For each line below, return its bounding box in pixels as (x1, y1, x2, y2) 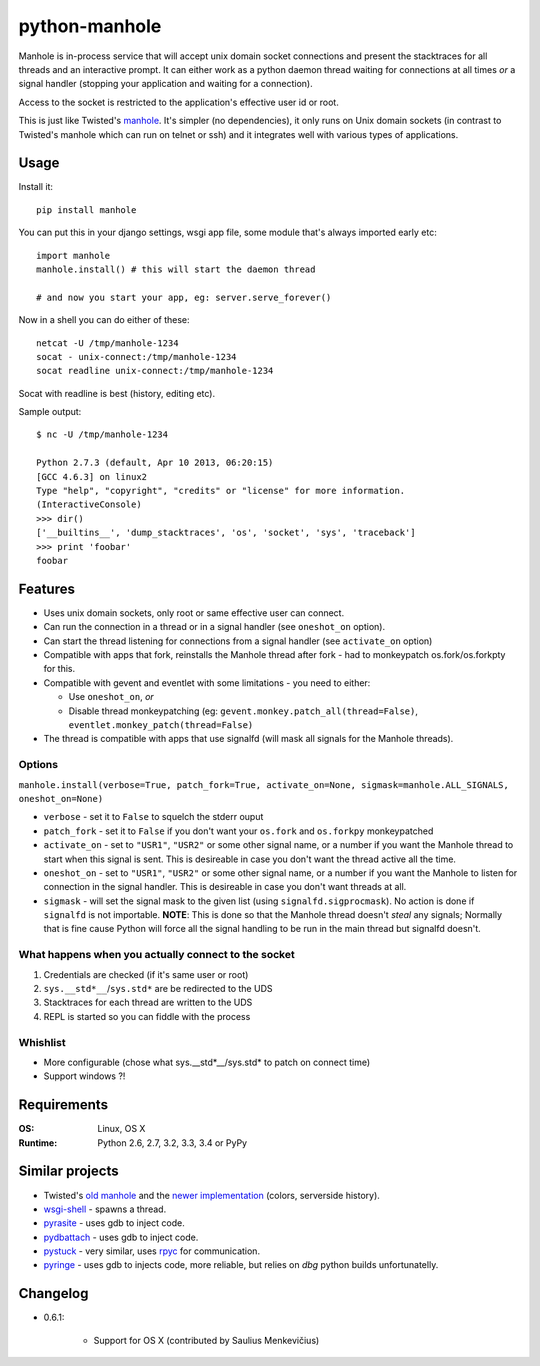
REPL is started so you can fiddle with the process (43, 1010, 251, 1022)
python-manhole (18, 15, 162, 37)
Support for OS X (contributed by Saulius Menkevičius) (93, 1334, 320, 1346)
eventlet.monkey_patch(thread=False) (68, 720, 254, 731)
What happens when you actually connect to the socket (18, 948, 295, 962)
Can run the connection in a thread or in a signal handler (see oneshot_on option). (43, 621, 385, 633)
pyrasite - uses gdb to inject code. (43, 1217, 185, 1229)
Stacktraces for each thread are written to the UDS (43, 996, 253, 1009)
